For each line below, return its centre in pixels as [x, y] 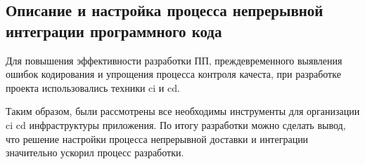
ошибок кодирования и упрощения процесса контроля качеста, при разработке [173, 74]
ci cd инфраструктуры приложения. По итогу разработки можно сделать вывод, [176, 124]
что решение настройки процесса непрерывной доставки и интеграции [157, 138]
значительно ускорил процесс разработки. [95, 152]
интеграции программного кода [114, 30]
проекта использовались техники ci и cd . [93, 87]
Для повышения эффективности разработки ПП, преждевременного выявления [174, 60]
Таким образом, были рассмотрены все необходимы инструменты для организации [183, 111]
